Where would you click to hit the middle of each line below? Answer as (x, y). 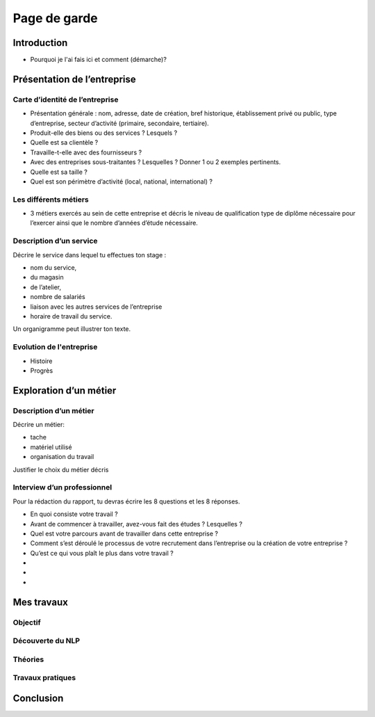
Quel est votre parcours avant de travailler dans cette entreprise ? (124, 533)
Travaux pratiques (44, 678)
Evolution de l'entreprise (55, 347)
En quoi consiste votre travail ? (74, 514)
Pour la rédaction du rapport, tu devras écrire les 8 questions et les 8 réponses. (126, 501)
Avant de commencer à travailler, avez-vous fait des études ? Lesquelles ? (136, 524)
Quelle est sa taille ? (59, 172)
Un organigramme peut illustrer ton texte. (72, 329)
